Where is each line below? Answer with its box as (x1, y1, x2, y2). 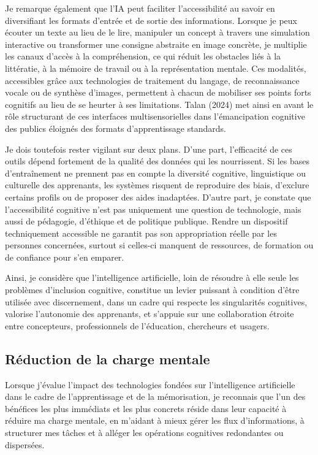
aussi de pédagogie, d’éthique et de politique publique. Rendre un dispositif (5, 215, 288, 227)
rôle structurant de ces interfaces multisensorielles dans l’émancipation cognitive (5, 110, 305, 123)
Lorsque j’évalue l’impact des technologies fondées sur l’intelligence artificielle (5, 378, 295, 391)
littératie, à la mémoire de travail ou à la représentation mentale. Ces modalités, (5, 61, 306, 74)
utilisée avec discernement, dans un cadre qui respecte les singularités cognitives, (5, 295, 308, 308)
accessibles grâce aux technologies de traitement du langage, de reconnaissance (5, 74, 300, 86)
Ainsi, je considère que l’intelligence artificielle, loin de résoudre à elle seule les (5, 271, 299, 284)
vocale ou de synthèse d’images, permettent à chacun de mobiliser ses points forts (5, 86, 311, 99)
